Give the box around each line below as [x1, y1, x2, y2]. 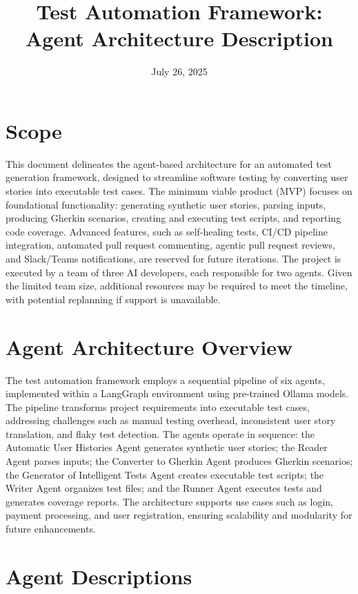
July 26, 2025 [151, 64, 208, 79]
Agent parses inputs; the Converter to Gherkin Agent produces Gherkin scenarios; [6, 454, 353, 468]
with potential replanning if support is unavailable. [6, 291, 221, 306]
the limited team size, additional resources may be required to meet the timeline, [6, 278, 348, 293]
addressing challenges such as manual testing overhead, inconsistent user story [6, 413, 336, 428]
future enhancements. [6, 521, 96, 536]
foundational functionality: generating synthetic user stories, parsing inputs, [6, 197, 326, 211]
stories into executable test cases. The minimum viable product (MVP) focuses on [6, 184, 352, 198]
